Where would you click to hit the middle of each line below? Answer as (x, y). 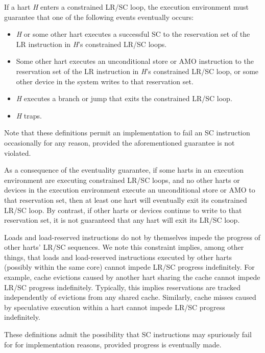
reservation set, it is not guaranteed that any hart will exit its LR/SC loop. (122, 220)
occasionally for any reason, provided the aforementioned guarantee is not (119, 142)
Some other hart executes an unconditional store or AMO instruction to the (135, 61)
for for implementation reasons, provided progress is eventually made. (113, 344)
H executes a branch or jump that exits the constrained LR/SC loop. (124, 98)
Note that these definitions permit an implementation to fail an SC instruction (127, 133)
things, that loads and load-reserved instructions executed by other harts (118, 257)
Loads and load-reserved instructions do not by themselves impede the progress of (132, 237)
